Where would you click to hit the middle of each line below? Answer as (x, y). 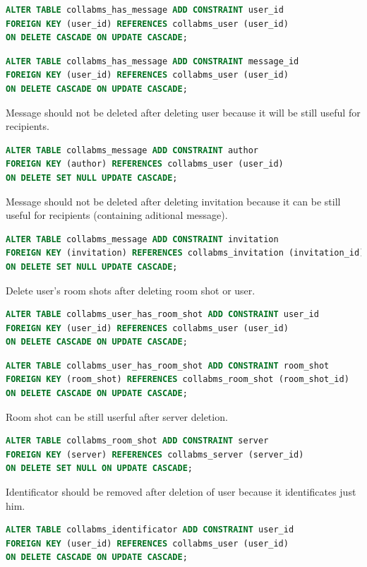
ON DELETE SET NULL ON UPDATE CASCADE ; (100, 468)
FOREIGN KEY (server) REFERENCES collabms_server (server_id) (155, 454)
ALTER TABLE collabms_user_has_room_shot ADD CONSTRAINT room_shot (168, 365)
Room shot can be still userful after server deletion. (117, 416)
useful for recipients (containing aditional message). (117, 215)
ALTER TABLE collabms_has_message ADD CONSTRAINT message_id (152, 61)
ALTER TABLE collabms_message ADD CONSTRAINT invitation (142, 239)
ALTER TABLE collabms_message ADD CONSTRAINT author (132, 150)
